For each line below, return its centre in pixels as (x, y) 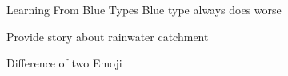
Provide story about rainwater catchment (108, 36)
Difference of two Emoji (64, 63)
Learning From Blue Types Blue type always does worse (144, 9)
